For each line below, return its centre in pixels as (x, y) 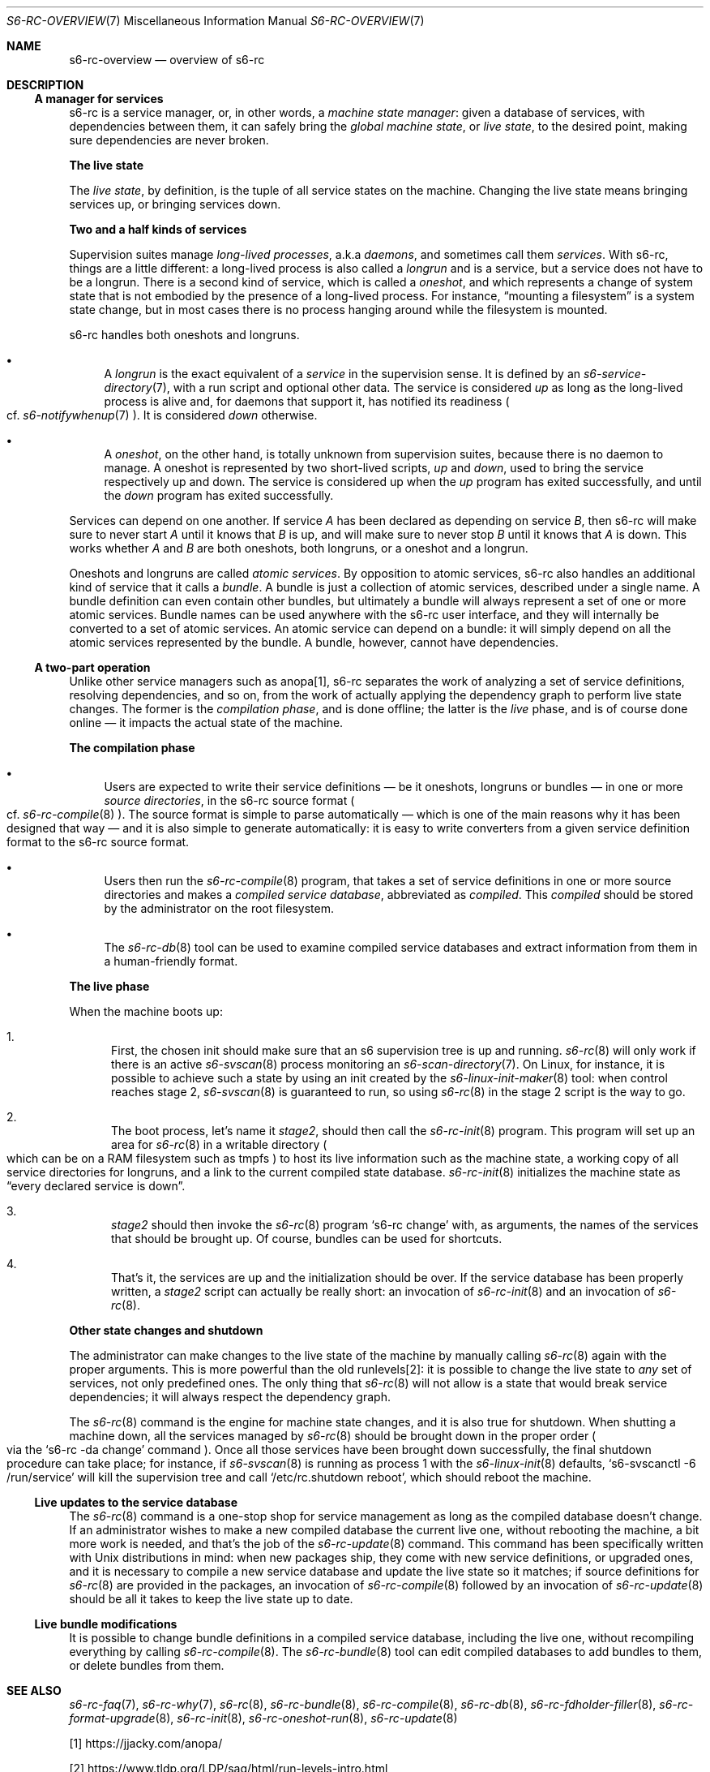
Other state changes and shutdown (166, 1330)
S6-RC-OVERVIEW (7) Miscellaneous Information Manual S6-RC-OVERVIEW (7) (216, 21)
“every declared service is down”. (96, 1186)
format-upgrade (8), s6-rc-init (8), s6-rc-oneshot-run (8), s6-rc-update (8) (263, 1718)
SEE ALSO (34, 1690)
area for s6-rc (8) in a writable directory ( (219, 1144)
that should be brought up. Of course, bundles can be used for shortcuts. (307, 1239)
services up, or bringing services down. (175, 204)
